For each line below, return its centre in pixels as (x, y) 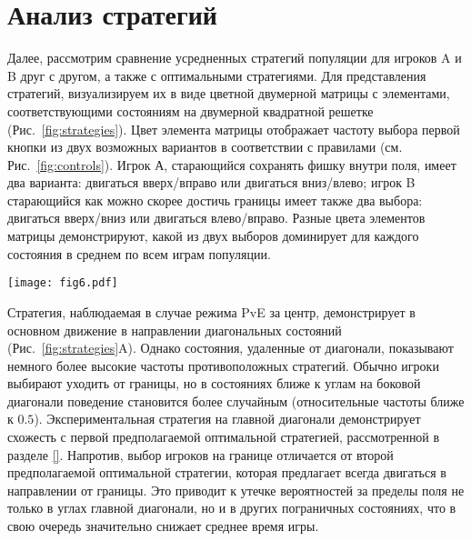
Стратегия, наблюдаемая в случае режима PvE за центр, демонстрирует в (211, 311)
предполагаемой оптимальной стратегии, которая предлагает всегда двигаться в (227, 472)
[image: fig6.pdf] (63, 283)
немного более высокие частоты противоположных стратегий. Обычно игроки (223, 365)
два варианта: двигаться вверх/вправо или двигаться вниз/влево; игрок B (211, 182)
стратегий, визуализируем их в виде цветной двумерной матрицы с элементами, (229, 93)
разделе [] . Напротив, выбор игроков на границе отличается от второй (200, 454)
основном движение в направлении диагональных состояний (175, 330)
